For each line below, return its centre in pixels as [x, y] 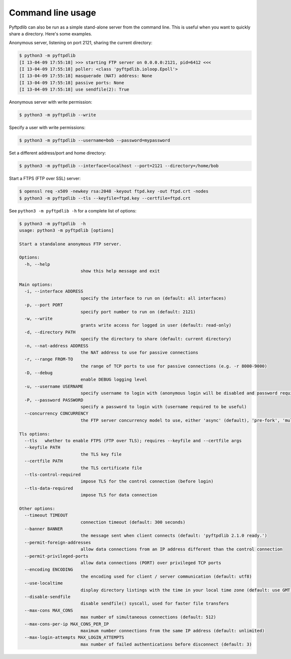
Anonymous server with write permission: [50, 102]
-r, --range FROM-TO [49, 359]
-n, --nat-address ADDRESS [57, 346]
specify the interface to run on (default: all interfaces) [153, 298]
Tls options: [35, 434]
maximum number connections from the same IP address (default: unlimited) [172, 631]
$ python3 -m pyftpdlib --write [58, 115]
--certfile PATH [44, 461]
